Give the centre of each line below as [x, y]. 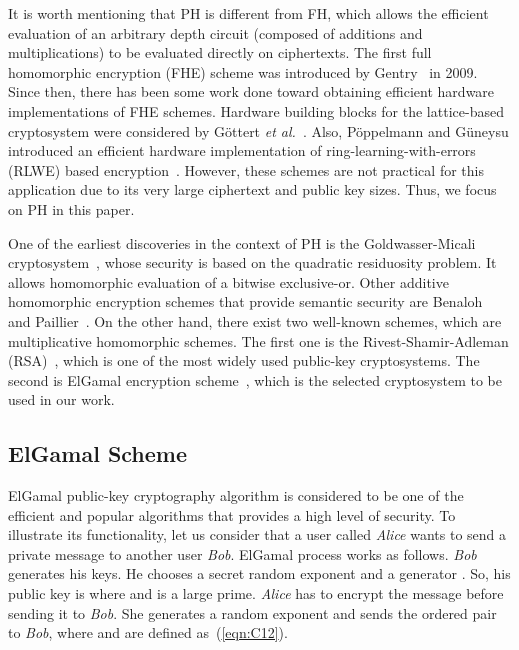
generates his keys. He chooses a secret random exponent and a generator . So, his [259, 573]
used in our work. [61, 399]
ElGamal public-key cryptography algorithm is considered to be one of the [236, 495]
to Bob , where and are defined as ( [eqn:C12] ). [148, 632]
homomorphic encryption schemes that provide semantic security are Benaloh [245, 301]
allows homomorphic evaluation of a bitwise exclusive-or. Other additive [228, 281]
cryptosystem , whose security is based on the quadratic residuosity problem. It [252, 262]
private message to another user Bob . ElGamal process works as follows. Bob [242, 553]
